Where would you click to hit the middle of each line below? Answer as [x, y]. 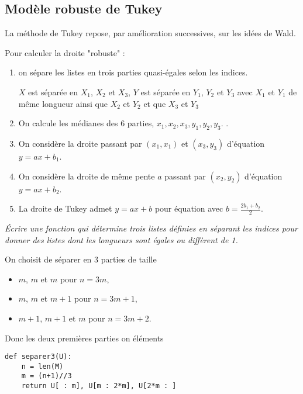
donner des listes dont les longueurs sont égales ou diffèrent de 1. [121, 239]
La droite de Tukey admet [65, 208]
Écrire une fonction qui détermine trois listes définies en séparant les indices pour [151, 228]
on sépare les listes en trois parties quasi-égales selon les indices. [133, 72]
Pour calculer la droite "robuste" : [65, 52]
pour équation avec [189, 208]
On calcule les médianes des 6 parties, [86, 123]
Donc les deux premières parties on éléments [84, 338]
